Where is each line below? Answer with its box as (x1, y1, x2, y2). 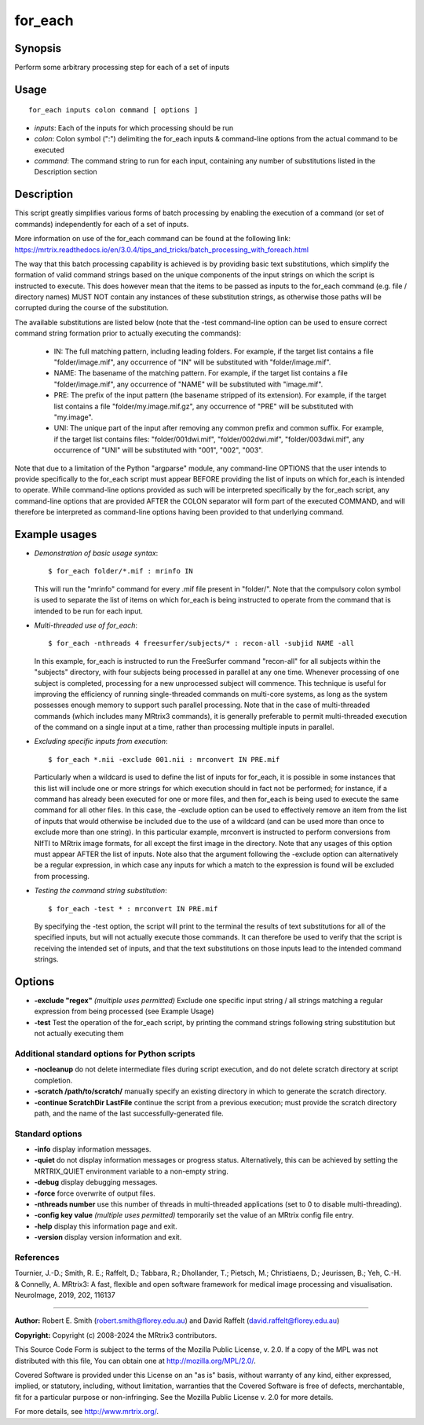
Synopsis (14, 42, 62, 55)
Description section (34, 167, 97, 177)
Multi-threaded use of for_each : (34, 621, 137, 630)
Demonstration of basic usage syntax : (34, 548, 159, 558)
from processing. (34, 871, 90, 881)
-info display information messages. (34, 1145, 152, 1154)
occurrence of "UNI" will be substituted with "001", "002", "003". (53, 445, 263, 455)
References (14, 1251, 60, 1262)
